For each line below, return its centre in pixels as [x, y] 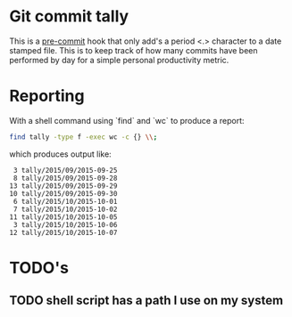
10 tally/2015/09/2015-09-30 [63, 193]
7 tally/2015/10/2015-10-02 [65, 209]
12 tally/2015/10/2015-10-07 [63, 232]
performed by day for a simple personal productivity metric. [119, 60]
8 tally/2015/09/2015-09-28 [65, 178]
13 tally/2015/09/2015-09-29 [63, 186]
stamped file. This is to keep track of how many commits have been [133, 50]
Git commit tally [69, 16]
